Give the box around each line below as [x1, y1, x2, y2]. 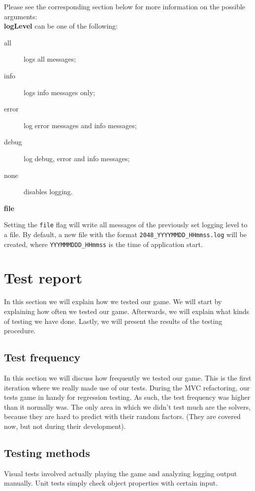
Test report [4, 268, 83, 288]
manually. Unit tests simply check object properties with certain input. [4, 478, 218, 488]
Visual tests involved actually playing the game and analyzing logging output [4, 468, 237, 478]
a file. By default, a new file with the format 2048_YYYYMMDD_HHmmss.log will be [4, 229, 247, 239]
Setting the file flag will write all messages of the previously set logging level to [4, 219, 248, 230]
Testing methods [4, 445, 90, 460]
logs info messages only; [24, 87, 95, 97]
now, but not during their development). [4, 421, 126, 431]
